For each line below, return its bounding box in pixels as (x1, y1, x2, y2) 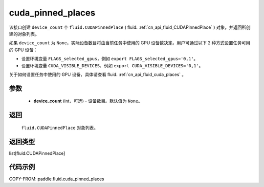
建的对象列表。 (9, 31, 39, 37)
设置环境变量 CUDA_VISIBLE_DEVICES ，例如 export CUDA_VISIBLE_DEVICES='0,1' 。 (21, 62, 203, 68)
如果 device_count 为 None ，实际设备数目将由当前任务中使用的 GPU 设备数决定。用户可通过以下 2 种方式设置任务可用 (9, 40, 250, 46)
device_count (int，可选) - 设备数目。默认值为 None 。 (33, 98, 143, 104)
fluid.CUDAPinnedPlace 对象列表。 (21, 125, 98, 131)
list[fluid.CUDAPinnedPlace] (9, 150, 66, 156)
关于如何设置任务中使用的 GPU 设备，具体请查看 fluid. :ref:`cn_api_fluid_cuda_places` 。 (9, 71, 186, 77)
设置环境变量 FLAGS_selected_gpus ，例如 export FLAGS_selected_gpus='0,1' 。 (21, 56, 198, 62)
